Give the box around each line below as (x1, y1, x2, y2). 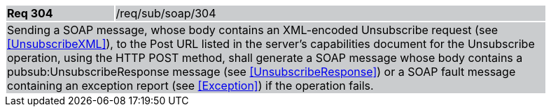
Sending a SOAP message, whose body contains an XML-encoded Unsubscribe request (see (7, 23, 498, 37)
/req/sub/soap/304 (116, 6, 216, 20)
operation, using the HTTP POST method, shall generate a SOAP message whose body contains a (7, 51, 523, 65)
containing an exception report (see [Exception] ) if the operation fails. (7, 79, 374, 93)
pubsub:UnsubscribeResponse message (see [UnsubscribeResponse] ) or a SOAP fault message (7, 65, 516, 79)
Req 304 (7, 6, 53, 20)
